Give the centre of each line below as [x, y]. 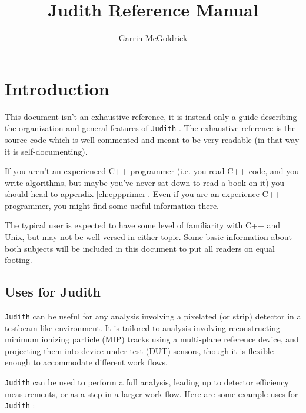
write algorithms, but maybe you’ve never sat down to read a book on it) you [145, 182]
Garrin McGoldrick [153, 38]
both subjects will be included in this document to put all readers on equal [140, 248]
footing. [19, 260]
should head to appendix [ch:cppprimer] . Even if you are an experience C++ [143, 194]
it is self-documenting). [46, 151]
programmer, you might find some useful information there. [112, 205]
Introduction [57, 88]
